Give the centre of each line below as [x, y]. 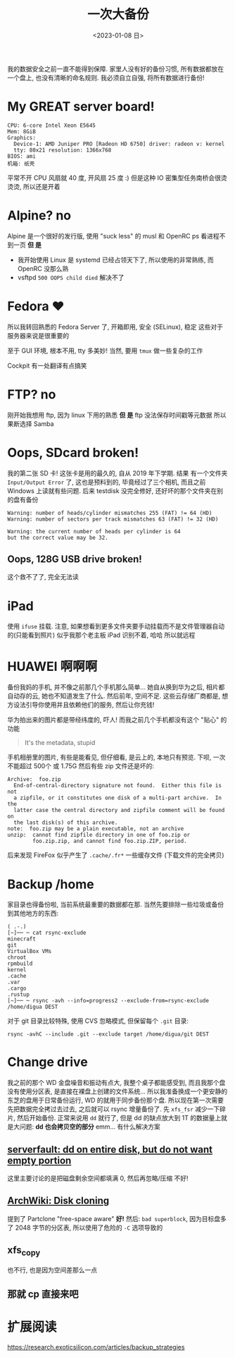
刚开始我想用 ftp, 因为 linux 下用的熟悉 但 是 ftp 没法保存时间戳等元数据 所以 [117, 415]
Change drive [47, 1062]
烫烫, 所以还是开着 [34, 186]
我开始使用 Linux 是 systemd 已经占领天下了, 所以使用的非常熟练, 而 [116, 260]
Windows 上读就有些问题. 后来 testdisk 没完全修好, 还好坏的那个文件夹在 [112, 490]
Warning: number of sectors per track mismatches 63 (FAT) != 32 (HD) [113, 519]
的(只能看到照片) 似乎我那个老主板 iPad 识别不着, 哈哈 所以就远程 [101, 635]
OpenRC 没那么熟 [43, 268]
